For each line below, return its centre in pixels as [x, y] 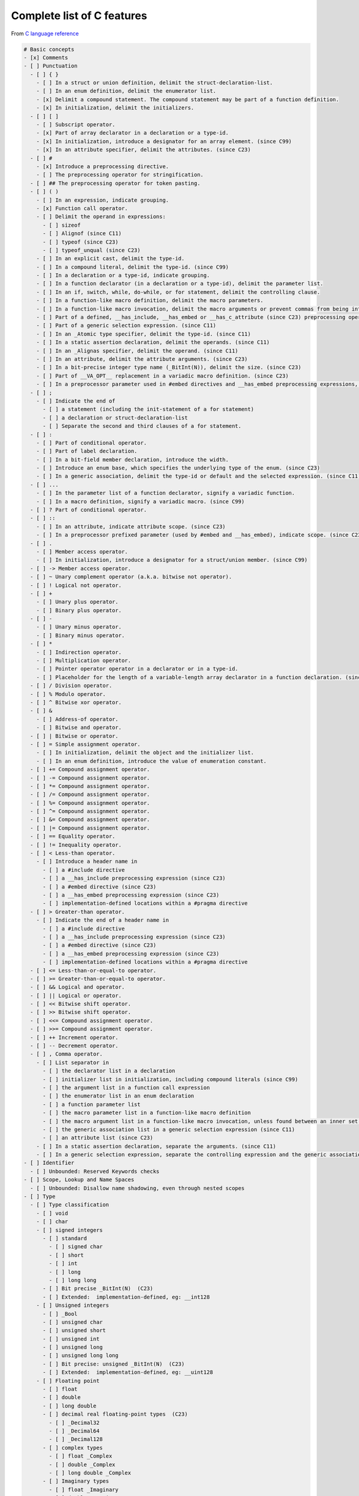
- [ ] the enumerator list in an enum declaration [118, 1096]
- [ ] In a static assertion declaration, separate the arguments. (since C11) [156, 1146]
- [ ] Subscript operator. [76, 125]
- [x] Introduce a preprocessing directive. [103, 167]
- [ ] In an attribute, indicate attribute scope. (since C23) [131, 526]
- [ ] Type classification [70, 1205]
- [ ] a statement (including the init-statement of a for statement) [148, 409]
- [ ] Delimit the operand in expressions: [101, 217]
